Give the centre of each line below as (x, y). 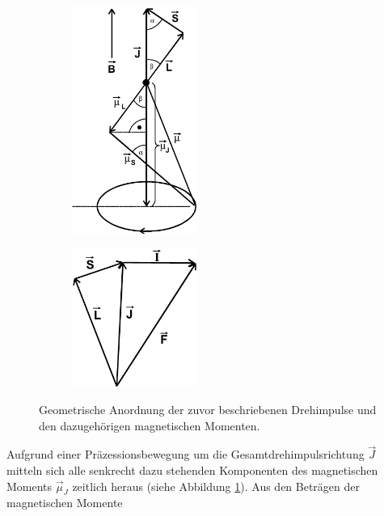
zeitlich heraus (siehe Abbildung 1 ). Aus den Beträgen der (216, 486)
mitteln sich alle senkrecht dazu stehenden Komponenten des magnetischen (192, 469)
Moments (30, 486)
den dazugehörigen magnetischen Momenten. (150, 425)
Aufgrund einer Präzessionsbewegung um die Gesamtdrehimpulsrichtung (186, 454)
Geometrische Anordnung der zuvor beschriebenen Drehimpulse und (208, 409)
